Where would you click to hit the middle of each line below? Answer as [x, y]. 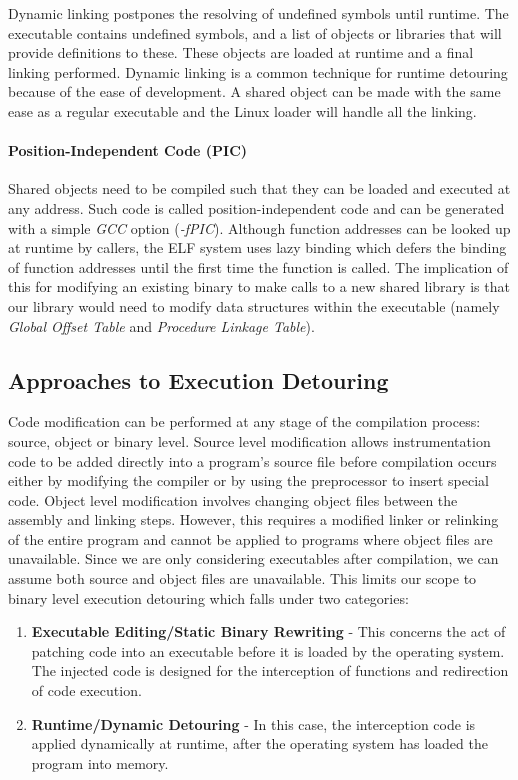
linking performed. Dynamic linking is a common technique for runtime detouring [258, 71]
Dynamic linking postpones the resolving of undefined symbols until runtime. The [258, 13]
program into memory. [100, 762]
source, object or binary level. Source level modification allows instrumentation [249, 440]
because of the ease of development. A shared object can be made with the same [254, 91]
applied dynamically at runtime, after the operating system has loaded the [259, 743]
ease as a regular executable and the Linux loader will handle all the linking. [242, 110]
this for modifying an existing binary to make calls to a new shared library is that [259, 286]
